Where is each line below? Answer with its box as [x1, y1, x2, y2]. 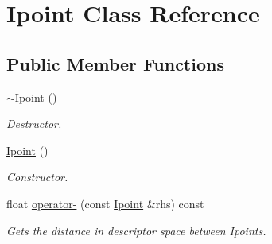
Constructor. [6, 168, 68, 185]
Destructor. [6, 115, 62, 132]
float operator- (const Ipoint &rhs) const [6, 195, 204, 211]
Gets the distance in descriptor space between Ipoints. [6, 222, 266, 238]
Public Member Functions [6, 51, 224, 76]
